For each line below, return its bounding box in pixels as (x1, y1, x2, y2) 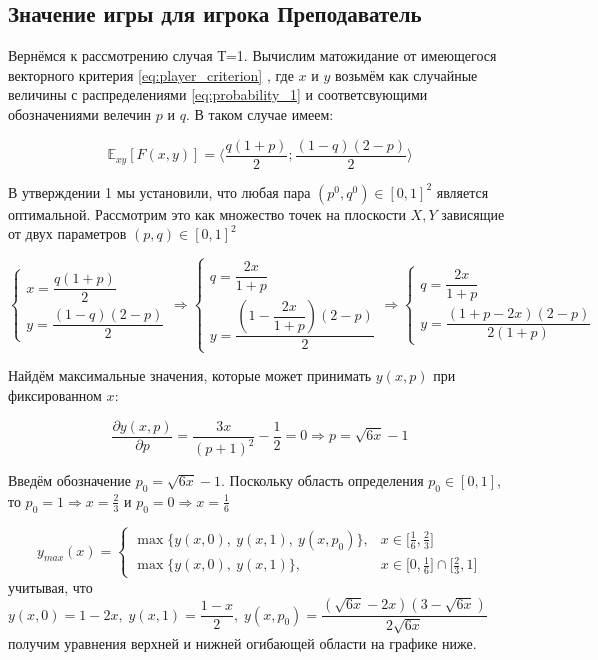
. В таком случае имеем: (185, 103, 334, 124)
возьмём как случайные (334, 64, 478, 85)
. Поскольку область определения (220, 470, 424, 491)
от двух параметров (8, 223, 127, 244)
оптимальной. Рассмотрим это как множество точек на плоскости (8, 203, 406, 224)
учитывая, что (8, 576, 93, 597)
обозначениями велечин (8, 103, 152, 124)
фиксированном (8, 385, 102, 406)
